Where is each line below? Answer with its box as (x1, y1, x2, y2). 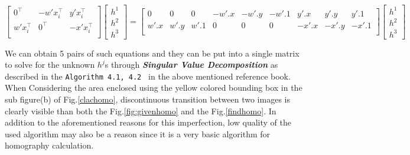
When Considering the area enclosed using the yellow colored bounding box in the (5, 81, 302, 94)
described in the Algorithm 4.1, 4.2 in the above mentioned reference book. (5, 70, 291, 82)
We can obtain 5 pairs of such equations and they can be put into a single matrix (5, 47, 300, 59)
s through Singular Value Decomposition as (105, 58, 278, 71)
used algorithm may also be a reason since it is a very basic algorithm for (5, 127, 271, 140)
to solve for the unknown (5, 58, 95, 71)
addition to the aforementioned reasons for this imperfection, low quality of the (5, 116, 291, 128)
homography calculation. (5, 139, 94, 151)
